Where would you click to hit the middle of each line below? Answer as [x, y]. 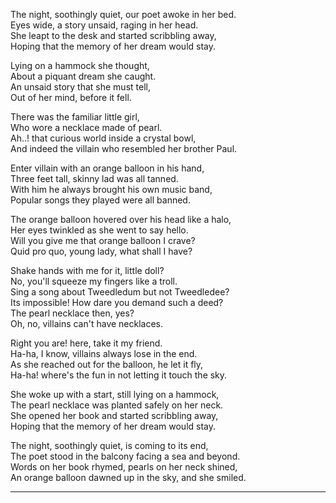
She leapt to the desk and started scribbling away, [113, 35]
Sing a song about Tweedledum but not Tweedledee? [120, 292]
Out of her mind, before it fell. [71, 97]
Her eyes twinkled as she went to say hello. [99, 230]
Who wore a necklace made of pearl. [86, 127]
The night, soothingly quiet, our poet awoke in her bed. [123, 14]
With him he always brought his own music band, [111, 189]
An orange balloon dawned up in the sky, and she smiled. [128, 477]
